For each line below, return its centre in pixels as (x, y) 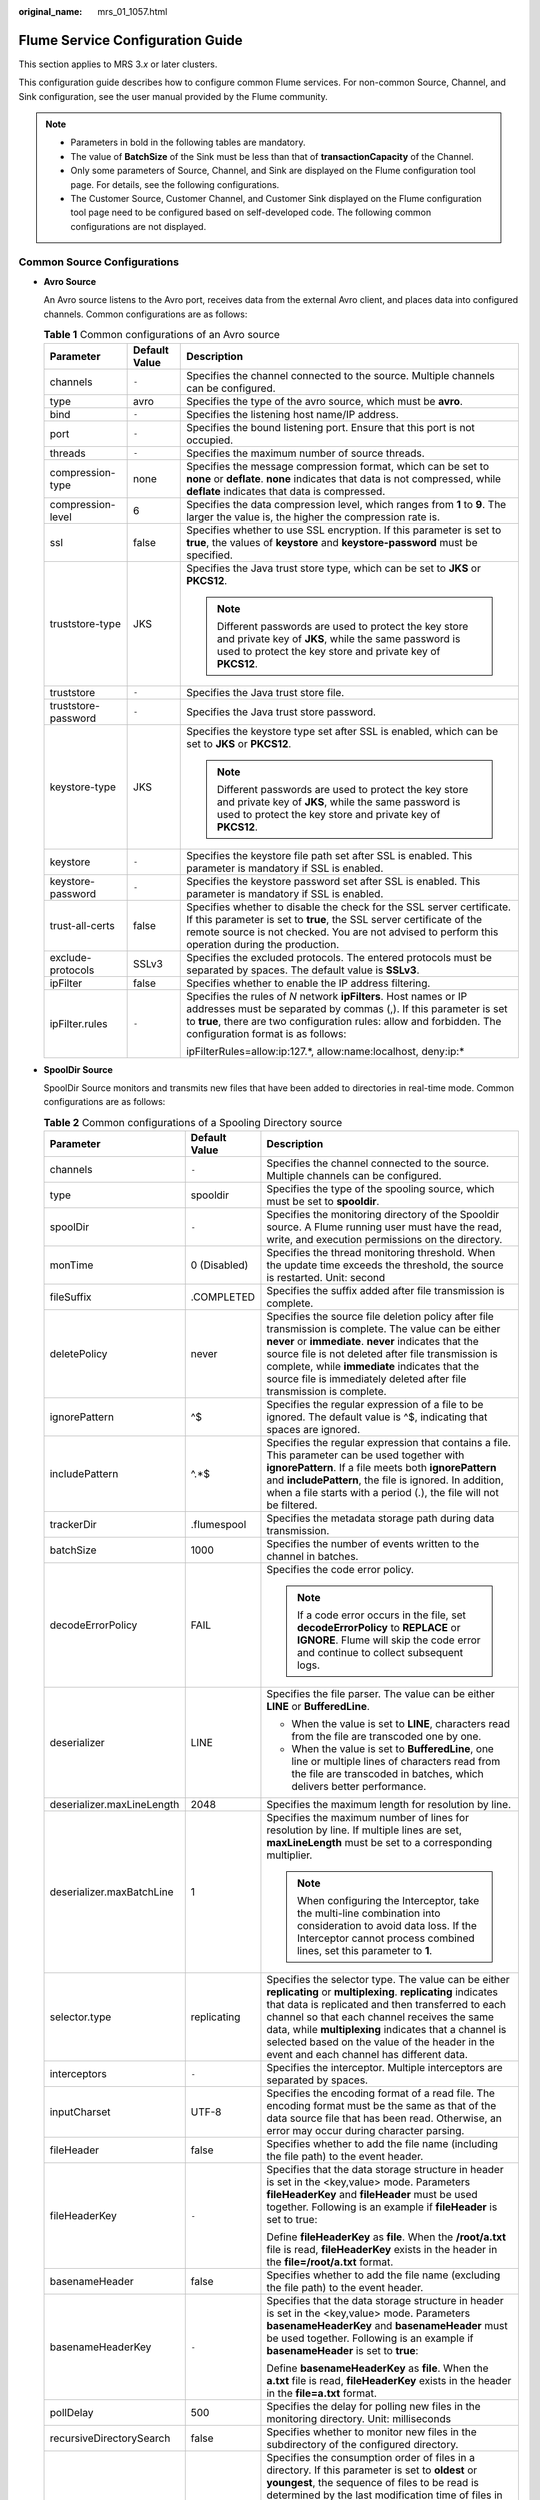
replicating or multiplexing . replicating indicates (382, 1992)
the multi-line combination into (368, 1913)
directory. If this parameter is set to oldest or (372, 2470)
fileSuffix (70, 1297)
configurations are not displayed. (138, 226)
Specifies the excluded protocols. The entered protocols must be (339, 957)
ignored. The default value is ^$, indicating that (377, 1417)
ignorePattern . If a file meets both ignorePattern (381, 1468)
